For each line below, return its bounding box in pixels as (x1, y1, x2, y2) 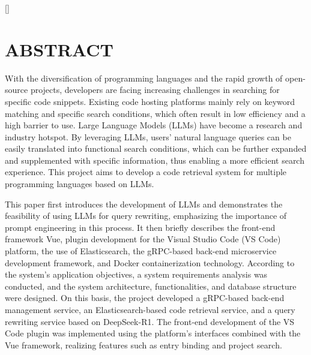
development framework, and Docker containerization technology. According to (5, 256, 295, 269)
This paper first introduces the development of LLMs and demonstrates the (5, 197, 283, 210)
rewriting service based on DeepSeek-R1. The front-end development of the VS (5, 315, 295, 327)
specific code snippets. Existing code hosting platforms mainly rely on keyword (5, 95, 295, 107)
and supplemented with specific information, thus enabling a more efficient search (5, 154, 304, 166)
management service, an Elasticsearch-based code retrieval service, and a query (5, 303, 295, 315)
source (5, 83, 28, 96)
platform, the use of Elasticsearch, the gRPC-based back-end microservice (5, 245, 277, 257)
